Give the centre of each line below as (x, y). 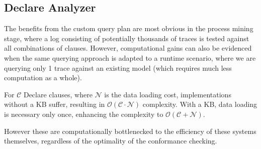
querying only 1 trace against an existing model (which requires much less (118, 67)
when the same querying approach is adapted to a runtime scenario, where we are (130, 57)
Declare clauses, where (58, 94)
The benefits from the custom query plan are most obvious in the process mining (129, 28)
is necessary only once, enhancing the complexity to (84, 114)
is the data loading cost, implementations (168, 94)
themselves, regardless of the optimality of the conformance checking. (111, 141)
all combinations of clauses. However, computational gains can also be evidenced (128, 48)
